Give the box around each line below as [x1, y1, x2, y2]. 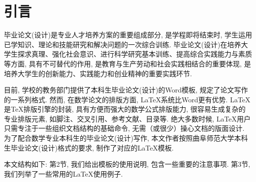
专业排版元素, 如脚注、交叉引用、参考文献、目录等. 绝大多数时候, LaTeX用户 [4, 113, 251, 123]
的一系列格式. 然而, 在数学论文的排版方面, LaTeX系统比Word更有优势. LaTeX [4, 94, 251, 104]
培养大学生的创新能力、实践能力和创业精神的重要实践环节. [4, 68, 192, 78]
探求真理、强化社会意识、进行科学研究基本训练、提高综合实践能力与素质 [17, 49, 252, 59]
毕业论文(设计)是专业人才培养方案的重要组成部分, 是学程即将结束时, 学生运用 [4, 30, 252, 40]
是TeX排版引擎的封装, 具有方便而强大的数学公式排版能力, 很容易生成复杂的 [4, 104, 246, 114]
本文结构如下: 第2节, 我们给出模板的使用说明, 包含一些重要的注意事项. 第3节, [4, 159, 251, 169]
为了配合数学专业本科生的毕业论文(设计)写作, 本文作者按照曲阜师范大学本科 [4, 133, 248, 143]
